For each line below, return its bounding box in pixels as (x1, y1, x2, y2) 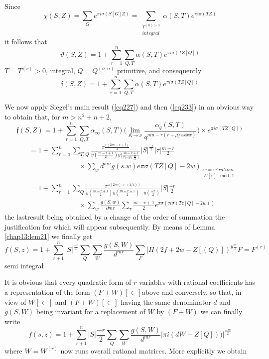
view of (4, 296, 26, 307)
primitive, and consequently (117, 65, 202, 76)
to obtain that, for (4, 111, 60, 121)
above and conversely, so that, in (141, 287, 242, 297)
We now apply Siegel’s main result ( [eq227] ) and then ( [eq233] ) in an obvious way (4, 102, 254, 112)
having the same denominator (121, 296, 211, 307)
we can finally (200, 306, 243, 317)
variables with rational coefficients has (138, 277, 256, 287)
